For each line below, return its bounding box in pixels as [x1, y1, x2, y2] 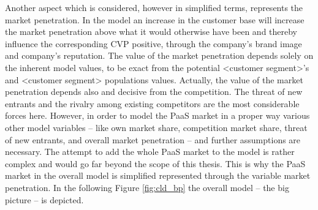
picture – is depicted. [5, 193, 84, 206]
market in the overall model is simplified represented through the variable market [5, 169, 311, 182]
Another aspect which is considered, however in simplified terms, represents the [5, 1, 303, 13]
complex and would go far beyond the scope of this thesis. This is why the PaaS [5, 157, 306, 170]
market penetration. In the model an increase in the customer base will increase [5, 13, 305, 26]
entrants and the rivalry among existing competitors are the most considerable [5, 97, 300, 110]
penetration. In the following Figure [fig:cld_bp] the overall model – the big [5, 181, 289, 193]
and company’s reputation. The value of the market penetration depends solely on [5, 49, 314, 62]
